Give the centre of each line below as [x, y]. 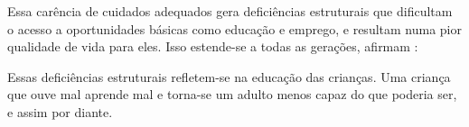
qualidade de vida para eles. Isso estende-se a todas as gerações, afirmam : [213, 46]
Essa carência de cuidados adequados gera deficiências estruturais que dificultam [230, 11]
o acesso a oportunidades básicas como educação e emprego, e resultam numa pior [234, 28]
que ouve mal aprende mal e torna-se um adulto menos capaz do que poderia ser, [232, 94]
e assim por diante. [60, 111]
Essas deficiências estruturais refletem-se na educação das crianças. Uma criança [229, 76]
